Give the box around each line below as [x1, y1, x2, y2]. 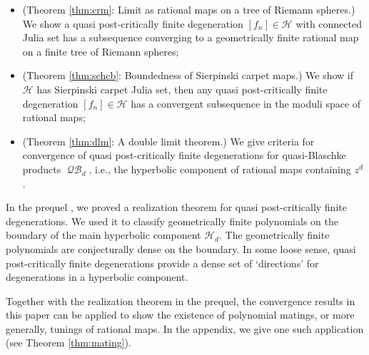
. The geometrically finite [219, 227, 330, 242]
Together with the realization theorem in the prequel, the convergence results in [6, 293, 355, 308]
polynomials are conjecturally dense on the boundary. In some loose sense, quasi [6, 241, 356, 256]
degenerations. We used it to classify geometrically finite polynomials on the [6, 213, 338, 228]
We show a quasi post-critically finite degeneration [22, 16, 243, 31]
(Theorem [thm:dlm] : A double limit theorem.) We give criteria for [22, 133, 315, 148]
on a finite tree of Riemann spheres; [22, 43, 179, 58]
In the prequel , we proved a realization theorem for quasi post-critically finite [6, 200, 347, 215]
